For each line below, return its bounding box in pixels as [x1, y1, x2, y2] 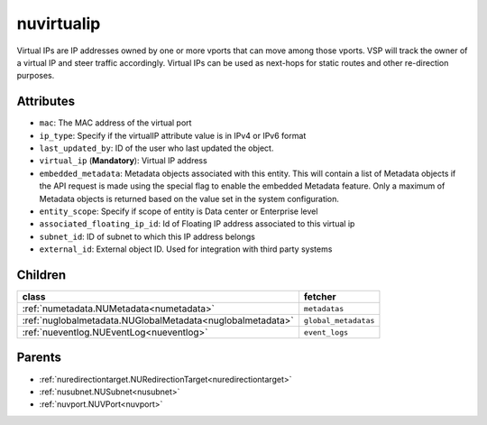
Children [16, 267, 67, 282]
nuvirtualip [16, 14, 101, 33]
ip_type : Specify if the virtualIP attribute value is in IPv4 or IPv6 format [39, 130, 307, 141]
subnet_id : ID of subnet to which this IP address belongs [39, 231, 256, 242]
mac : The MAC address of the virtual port [39, 117, 192, 128]
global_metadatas [303, 316, 375, 325]
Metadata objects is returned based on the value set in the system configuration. [39, 193, 340, 204]
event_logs [303, 328, 349, 337]
